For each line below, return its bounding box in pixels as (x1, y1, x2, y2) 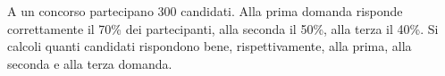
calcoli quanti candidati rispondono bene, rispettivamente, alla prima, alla (7, 37, 412, 55)
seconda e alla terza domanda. (7, 54, 172, 72)
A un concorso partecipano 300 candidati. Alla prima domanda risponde (7, 2, 403, 20)
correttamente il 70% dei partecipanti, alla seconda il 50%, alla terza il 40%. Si (7, 19, 439, 38)
